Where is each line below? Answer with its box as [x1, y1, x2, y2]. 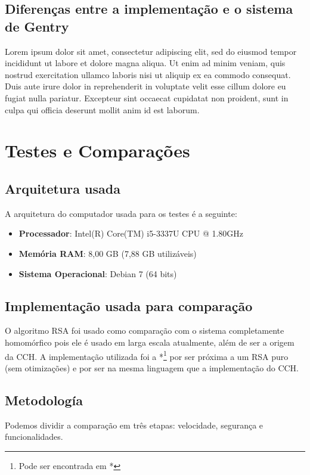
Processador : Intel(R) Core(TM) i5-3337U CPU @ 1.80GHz [18, 227, 244, 240]
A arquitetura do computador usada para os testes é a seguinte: [5, 207, 237, 219]
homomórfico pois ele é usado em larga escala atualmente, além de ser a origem [5, 336, 294, 348]
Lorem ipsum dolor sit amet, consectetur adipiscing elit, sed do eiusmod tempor [5, 45, 297, 57]
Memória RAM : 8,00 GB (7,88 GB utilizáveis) [18, 247, 197, 259]
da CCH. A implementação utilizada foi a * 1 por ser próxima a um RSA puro [5, 348, 289, 362]
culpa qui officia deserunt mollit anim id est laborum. [5, 103, 200, 116]
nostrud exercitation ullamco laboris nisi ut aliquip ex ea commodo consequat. [5, 68, 291, 80]
